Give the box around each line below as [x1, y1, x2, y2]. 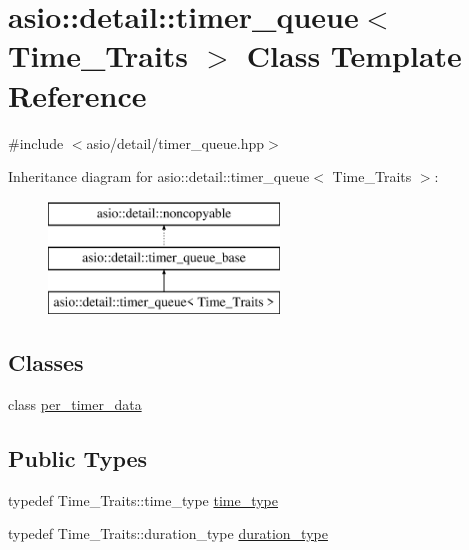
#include [8, 132, 64, 153]
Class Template [246, 35, 462, 76]
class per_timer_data [8, 393, 142, 414]
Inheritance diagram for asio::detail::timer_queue [8, 166, 310, 187]
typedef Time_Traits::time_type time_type [8, 489, 279, 510]
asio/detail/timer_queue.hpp [86, 132, 265, 153]
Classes [8, 347, 84, 378]
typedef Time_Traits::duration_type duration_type [8, 523, 328, 544]
